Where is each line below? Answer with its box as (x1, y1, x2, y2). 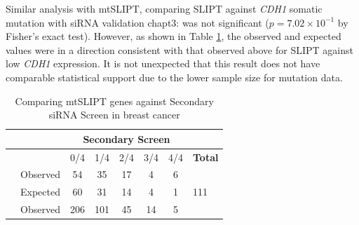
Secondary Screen (83, 131, 170, 146)
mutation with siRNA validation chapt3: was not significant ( (6, 15, 269, 29)
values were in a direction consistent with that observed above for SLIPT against (6, 42, 353, 57)
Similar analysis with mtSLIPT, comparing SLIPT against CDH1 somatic (6, 1, 323, 15)
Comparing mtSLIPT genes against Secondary (15, 93, 214, 108)
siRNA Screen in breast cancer (48, 107, 180, 122)
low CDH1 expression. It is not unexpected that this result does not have (6, 56, 320, 71)
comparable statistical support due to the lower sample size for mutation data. (6, 69, 343, 84)
